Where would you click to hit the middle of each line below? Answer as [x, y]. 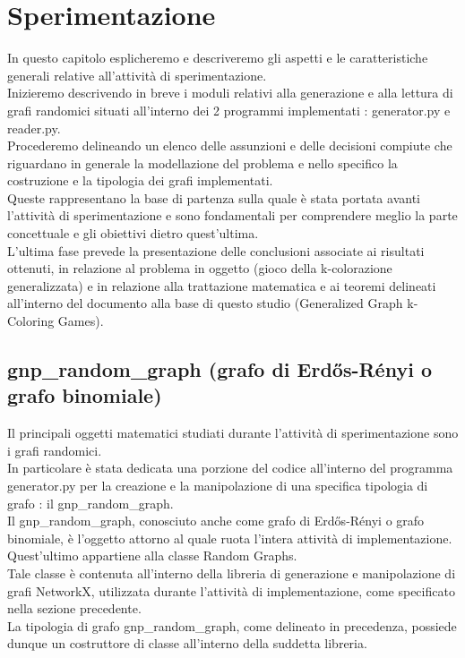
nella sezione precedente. [74, 608]
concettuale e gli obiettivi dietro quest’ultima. [133, 233]
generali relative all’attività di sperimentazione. [137, 75]
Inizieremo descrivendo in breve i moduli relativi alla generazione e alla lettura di [230, 93]
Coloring [31, 321]
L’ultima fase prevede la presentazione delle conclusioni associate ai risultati [216, 250]
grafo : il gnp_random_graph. [90, 503]
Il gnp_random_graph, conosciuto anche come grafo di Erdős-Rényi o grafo [216, 521]
